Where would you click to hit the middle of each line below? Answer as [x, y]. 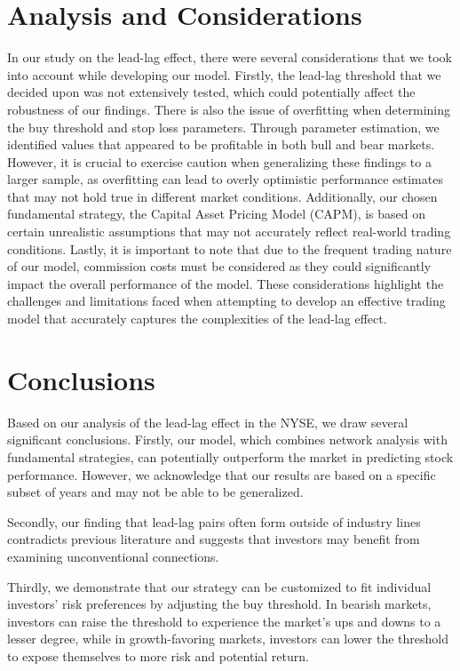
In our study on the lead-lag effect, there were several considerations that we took [230, 57]
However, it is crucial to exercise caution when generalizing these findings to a [219, 161]
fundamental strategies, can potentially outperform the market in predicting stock [230, 456]
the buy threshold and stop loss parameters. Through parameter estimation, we [223, 127]
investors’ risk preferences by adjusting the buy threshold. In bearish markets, [219, 604]
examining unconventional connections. [113, 556]
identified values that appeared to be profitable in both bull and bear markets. [221, 144]
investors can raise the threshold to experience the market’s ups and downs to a [224, 621]
